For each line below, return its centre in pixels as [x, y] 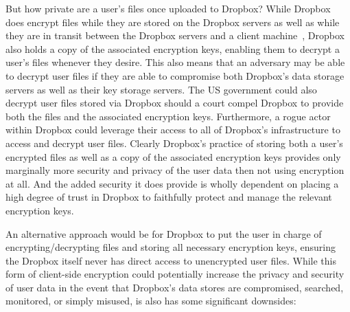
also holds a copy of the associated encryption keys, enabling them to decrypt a [173, 48]
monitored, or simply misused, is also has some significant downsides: [151, 301]
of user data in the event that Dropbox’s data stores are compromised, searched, [175, 287]
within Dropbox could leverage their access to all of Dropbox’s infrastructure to [173, 130]
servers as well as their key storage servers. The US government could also [161, 89]
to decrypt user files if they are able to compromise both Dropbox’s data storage [175, 75]
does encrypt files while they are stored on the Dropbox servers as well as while [173, 22]
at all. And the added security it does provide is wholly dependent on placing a [172, 183]
